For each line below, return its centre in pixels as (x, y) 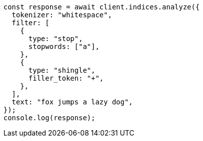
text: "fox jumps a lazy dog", (72, 102)
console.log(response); (50, 118)
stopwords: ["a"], (64, 47)
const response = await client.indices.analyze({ (102, 7)
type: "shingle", (62, 70)
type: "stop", (56, 39)
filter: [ (30, 23)
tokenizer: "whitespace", (62, 15)
